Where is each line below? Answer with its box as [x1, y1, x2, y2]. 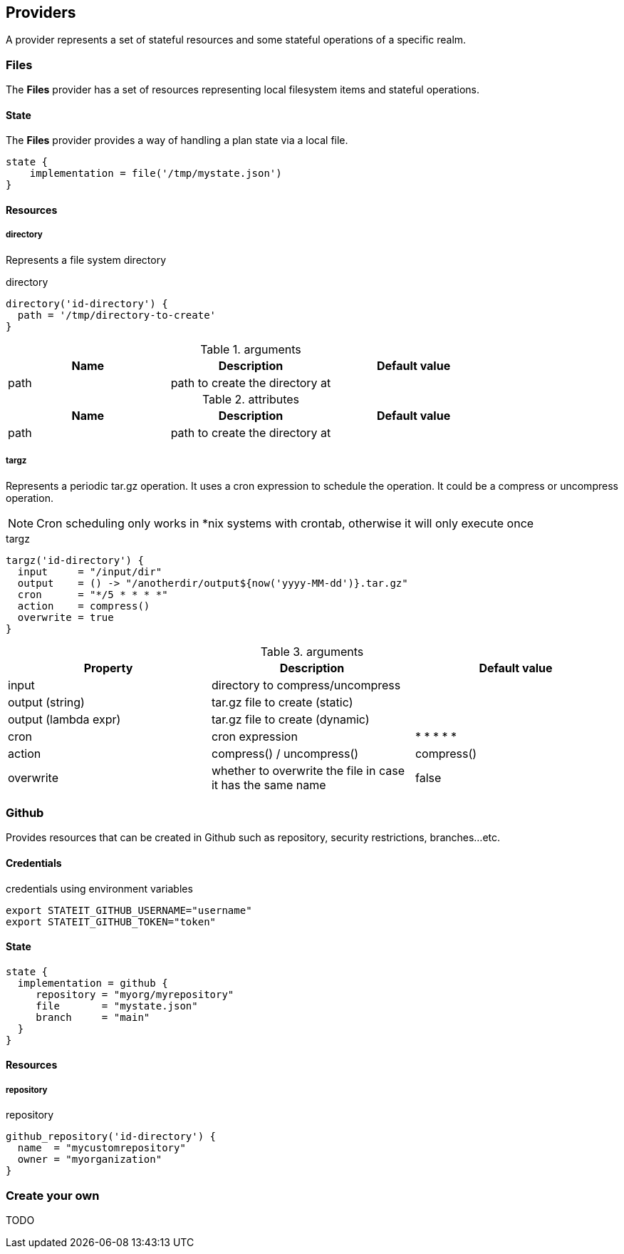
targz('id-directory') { [6, 554, 144, 566]
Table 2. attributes [202, 391, 300, 406]
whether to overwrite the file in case [211, 763, 405, 778]
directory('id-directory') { [6, 297, 168, 309]
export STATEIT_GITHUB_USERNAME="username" [6, 904, 252, 916]
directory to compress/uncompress [211, 677, 401, 692]
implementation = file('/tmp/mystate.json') [29, 168, 282, 180]
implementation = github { [17, 977, 168, 989]
